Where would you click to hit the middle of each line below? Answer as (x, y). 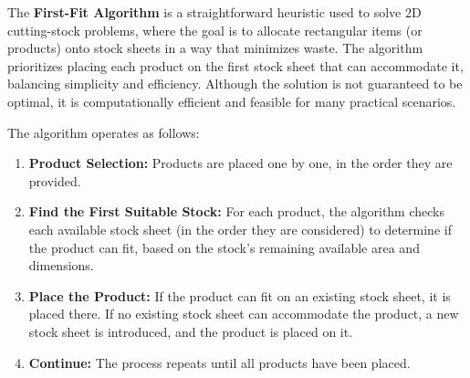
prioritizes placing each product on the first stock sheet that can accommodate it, (235, 65)
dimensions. (61, 265)
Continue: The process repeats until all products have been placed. (219, 362)
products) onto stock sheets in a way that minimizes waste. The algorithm (215, 48)
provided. (55, 180)
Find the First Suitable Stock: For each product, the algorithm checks (236, 211)
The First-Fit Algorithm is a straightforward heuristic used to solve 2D (214, 12)
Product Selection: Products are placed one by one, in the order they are (240, 163)
